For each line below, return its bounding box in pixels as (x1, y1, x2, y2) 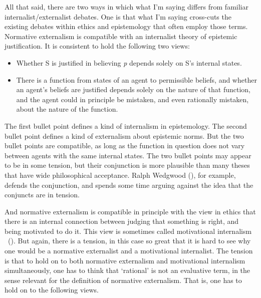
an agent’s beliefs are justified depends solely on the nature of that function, (16, 84, 250, 95)
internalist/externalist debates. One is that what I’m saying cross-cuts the (5, 11, 231, 22)
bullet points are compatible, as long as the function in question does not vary (5, 140, 245, 151)
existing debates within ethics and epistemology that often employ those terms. (5, 21, 248, 32)
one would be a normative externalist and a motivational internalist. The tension (5, 245, 253, 256)
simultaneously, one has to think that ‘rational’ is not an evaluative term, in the (5, 265, 250, 275)
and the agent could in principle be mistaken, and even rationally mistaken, (16, 94, 249, 104)
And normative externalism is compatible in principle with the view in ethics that (5, 206, 256, 216)
